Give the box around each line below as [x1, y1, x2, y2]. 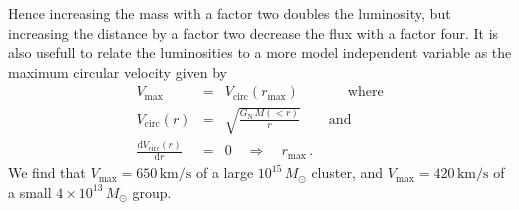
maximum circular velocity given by [8, 61, 228, 82]
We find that [8, 162, 86, 183]
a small [8, 181, 52, 202]
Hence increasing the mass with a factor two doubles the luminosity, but [8, 3, 451, 23]
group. [132, 181, 172, 202]
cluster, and [311, 162, 384, 183]
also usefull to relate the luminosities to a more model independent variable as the [8, 42, 512, 63]
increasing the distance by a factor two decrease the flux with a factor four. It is [8, 22, 499, 43]
